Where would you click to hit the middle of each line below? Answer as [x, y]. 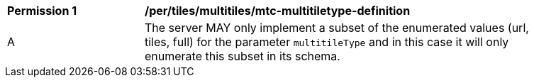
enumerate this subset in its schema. [243, 56]
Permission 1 [42, 11]
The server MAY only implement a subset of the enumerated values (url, [337, 28]
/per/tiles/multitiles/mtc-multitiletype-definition [278, 11]
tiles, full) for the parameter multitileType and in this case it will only [327, 42]
